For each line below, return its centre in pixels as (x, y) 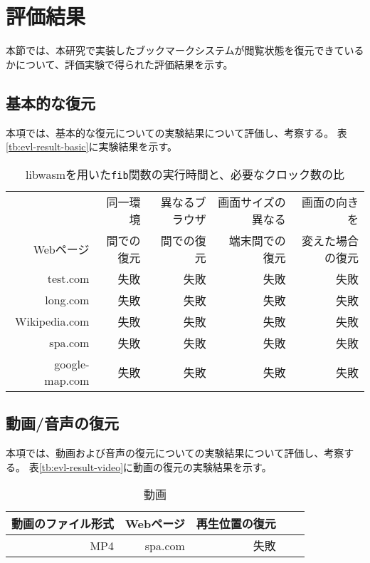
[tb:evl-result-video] (81, 466)
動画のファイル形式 (63, 524)
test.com (68, 279)
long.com (67, 300)
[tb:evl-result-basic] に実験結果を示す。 (92, 146)
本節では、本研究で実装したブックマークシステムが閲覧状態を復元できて (175, 50)
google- (72, 363)
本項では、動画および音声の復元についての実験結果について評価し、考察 (175, 452)
